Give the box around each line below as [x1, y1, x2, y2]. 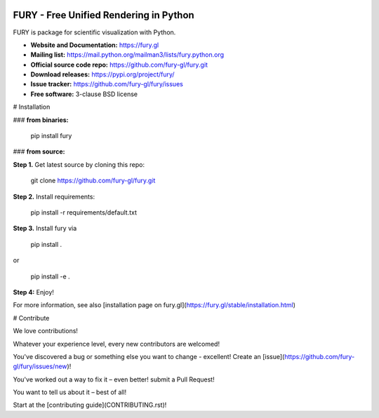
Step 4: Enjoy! [13, 288, 54, 296]
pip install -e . [30, 272, 70, 281]
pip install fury [30, 132, 72, 140]
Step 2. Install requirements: [13, 192, 95, 201]
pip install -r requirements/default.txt [30, 208, 137, 217]
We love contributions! [13, 327, 79, 335]
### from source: [13, 147, 65, 156]
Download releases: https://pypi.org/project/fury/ [30, 70, 175, 79]
